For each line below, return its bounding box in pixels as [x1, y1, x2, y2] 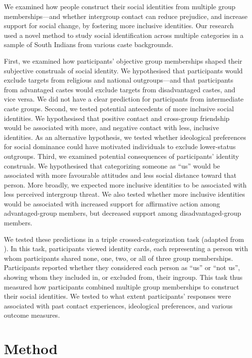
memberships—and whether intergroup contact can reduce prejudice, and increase [4, 11, 248, 21]
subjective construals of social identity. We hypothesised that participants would [4, 65, 243, 75]
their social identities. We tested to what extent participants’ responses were [4, 291, 231, 301]
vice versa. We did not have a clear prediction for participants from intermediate [4, 94, 244, 104]
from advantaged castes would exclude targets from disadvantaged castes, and [4, 84, 235, 94]
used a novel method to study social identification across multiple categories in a [4, 30, 244, 40]
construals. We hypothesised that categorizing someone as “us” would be [4, 160, 220, 170]
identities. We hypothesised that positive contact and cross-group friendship [4, 113, 230, 123]
